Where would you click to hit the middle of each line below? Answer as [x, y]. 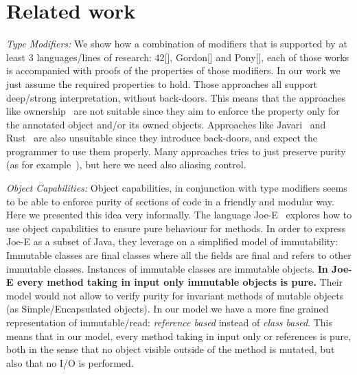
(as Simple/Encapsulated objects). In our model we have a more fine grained [168, 309]
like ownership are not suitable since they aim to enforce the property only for [173, 111]
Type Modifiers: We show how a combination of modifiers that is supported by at [177, 44]
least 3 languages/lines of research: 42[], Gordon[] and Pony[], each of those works [178, 57]
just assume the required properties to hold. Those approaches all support [162, 83]
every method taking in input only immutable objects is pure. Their [180, 282]
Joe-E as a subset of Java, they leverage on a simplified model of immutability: [172, 241]
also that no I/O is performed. [70, 362]
